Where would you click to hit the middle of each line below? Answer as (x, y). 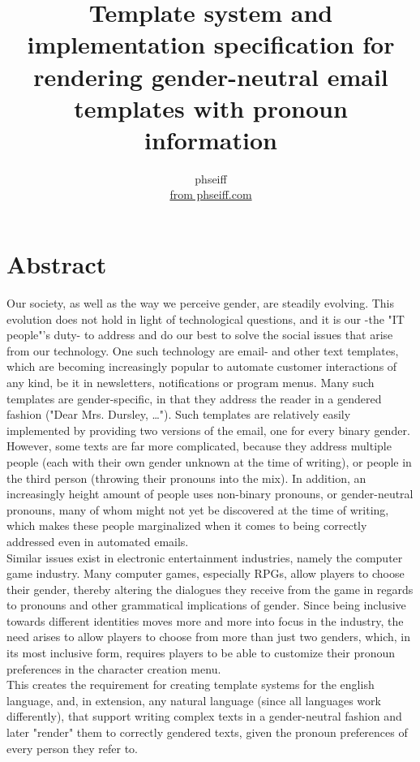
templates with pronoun (211, 108)
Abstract (57, 264)
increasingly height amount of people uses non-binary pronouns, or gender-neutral (210, 494)
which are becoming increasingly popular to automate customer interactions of (202, 366)
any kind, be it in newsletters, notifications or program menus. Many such (191, 382)
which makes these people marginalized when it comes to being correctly (187, 525)
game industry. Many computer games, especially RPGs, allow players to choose (206, 573)
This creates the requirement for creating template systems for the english (191, 685)
